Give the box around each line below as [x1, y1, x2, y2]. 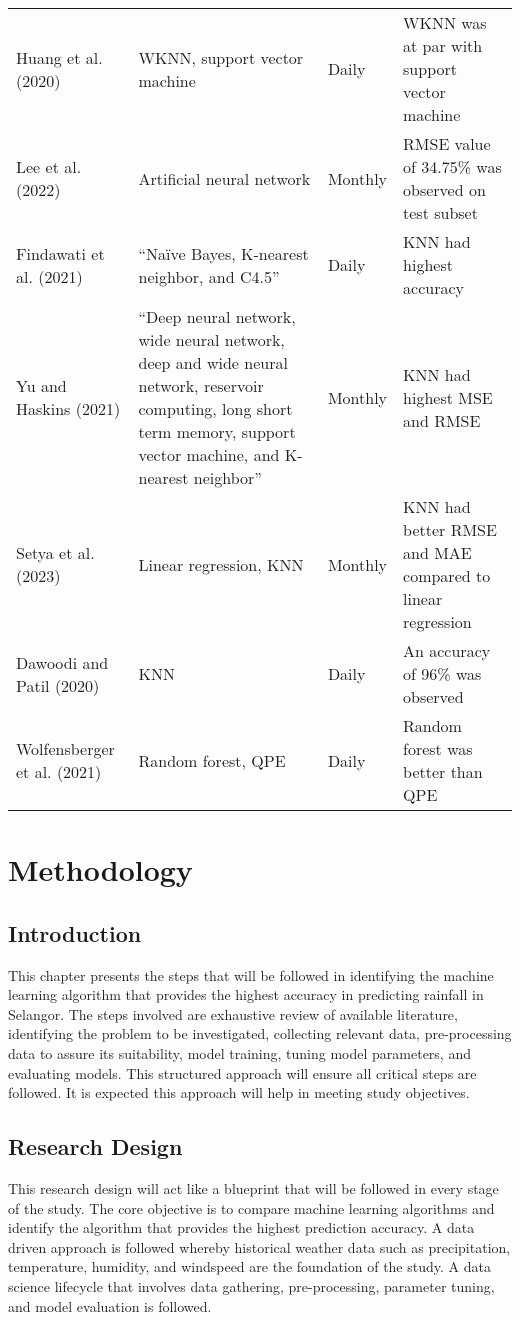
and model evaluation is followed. [8, 1295, 212, 1316]
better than [403, 760, 483, 783]
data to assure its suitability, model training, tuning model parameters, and [8, 1042, 471, 1063]
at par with [403, 34, 483, 57]
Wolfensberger [16, 737, 115, 760]
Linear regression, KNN [138, 552, 304, 576]
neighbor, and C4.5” [138, 264, 280, 288]
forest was [403, 737, 473, 760]
